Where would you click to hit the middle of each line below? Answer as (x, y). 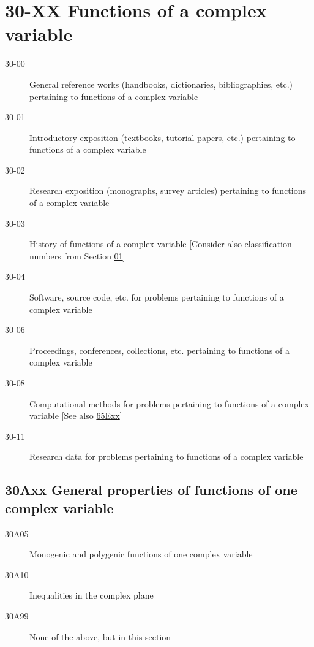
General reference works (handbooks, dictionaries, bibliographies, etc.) (161, 84)
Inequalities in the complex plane (92, 595)
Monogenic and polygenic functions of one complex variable (141, 554)
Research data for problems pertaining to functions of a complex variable (166, 457)
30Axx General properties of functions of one (151, 490)
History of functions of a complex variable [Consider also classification (161, 244)
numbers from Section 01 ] (77, 255)
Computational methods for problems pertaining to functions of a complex (169, 403)
